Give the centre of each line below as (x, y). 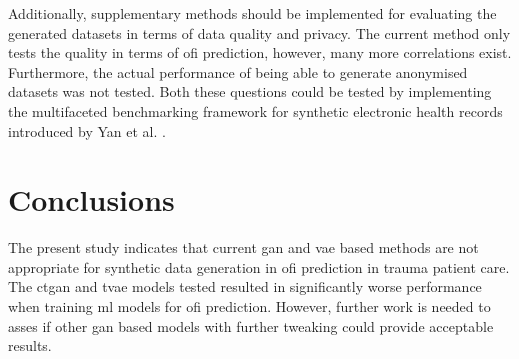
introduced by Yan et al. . (87, 130)
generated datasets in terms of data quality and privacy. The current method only (259, 32)
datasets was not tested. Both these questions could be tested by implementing (250, 91)
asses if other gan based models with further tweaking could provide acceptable (251, 325)
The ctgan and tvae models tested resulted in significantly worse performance (245, 286)
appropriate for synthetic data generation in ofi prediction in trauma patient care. (259, 266)
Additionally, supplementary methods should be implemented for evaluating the (252, 13)
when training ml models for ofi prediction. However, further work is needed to (249, 306)
